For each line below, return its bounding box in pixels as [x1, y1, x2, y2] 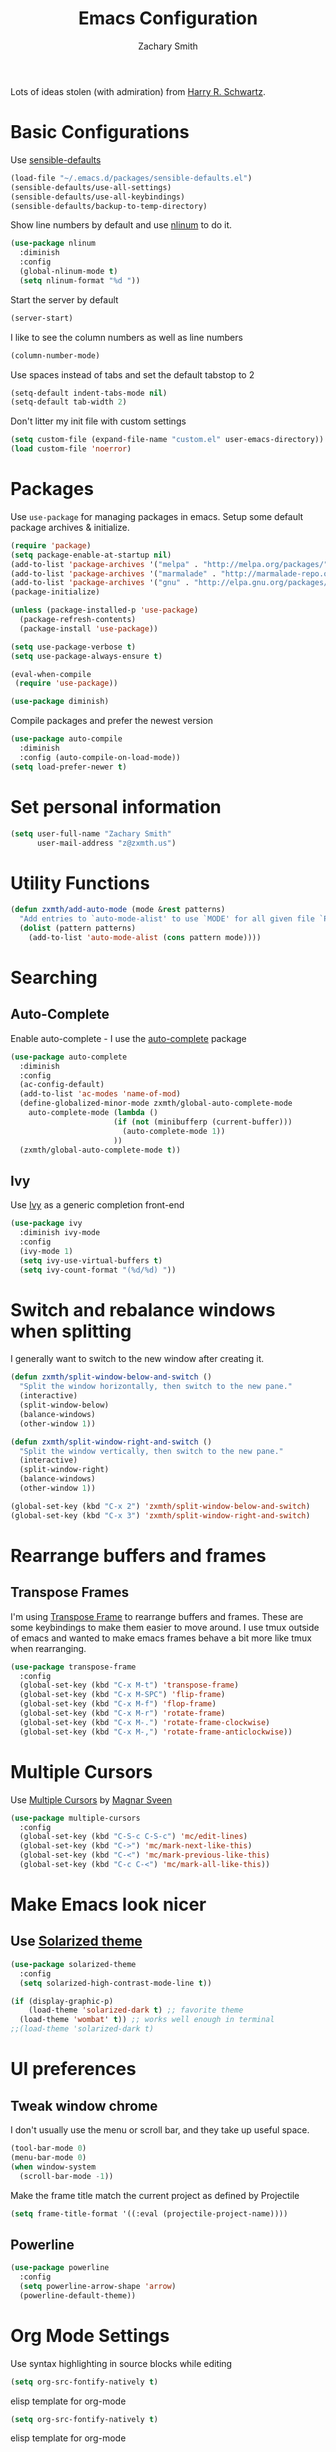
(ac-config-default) [19, 1080, 105, 1090]
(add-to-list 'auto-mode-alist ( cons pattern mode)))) [28, 932, 262, 942]
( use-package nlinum [10, 238, 97, 249]
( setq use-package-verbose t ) [10, 642, 137, 652]
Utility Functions [10, 872, 150, 894]
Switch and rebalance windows [10, 1298, 276, 1321]
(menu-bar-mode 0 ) [10, 2152, 87, 2162]
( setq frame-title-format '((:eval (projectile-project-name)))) [10, 2208, 288, 2219]
